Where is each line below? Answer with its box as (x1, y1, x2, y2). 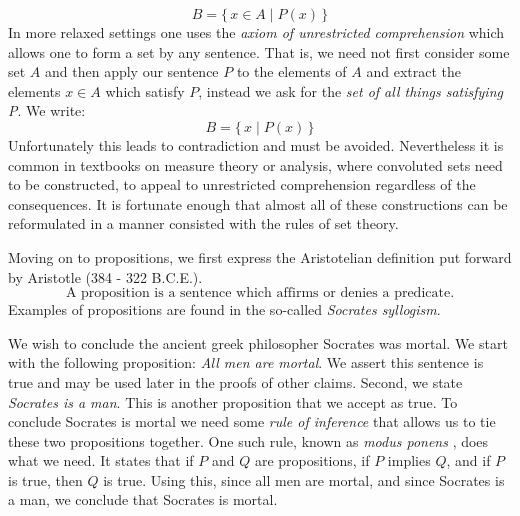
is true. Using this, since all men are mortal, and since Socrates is (103, 469, 505, 490)
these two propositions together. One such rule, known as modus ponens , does (8, 430, 489, 451)
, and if (446, 450, 491, 471)
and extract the (366, 61, 462, 82)
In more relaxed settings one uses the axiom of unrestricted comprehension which (8, 22, 505, 42)
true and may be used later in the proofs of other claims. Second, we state (8, 371, 463, 392)
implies (387, 450, 431, 471)
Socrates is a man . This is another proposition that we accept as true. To (8, 391, 458, 412)
